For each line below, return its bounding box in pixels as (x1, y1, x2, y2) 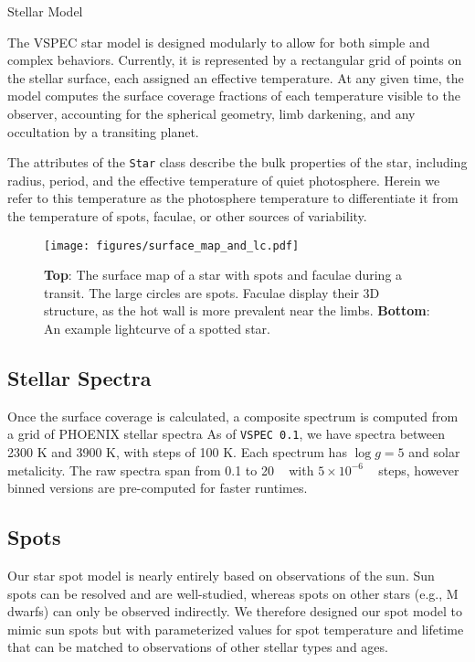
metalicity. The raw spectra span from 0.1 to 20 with (7, 460, 314, 479)
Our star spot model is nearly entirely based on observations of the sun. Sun (7, 566, 435, 585)
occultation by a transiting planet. (7, 122, 199, 141)
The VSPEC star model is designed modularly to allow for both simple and (7, 32, 430, 51)
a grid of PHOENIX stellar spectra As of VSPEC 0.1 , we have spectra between (7, 424, 446, 443)
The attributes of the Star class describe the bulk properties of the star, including (7, 153, 468, 172)
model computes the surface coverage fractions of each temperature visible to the (7, 86, 460, 105)
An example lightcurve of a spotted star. (44, 319, 270, 338)
